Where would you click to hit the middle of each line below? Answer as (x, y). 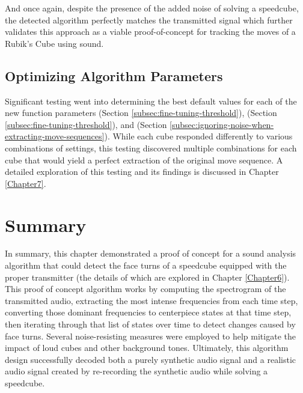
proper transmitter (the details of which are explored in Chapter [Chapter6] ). (147, 277)
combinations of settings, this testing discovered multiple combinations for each (151, 148)
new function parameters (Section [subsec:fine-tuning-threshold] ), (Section (141, 113)
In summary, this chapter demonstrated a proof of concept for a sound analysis (151, 253)
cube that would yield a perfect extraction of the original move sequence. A (144, 160)
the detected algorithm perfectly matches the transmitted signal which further (149, 20)
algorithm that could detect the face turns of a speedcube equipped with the (146, 265)
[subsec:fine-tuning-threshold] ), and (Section (86, 124)
